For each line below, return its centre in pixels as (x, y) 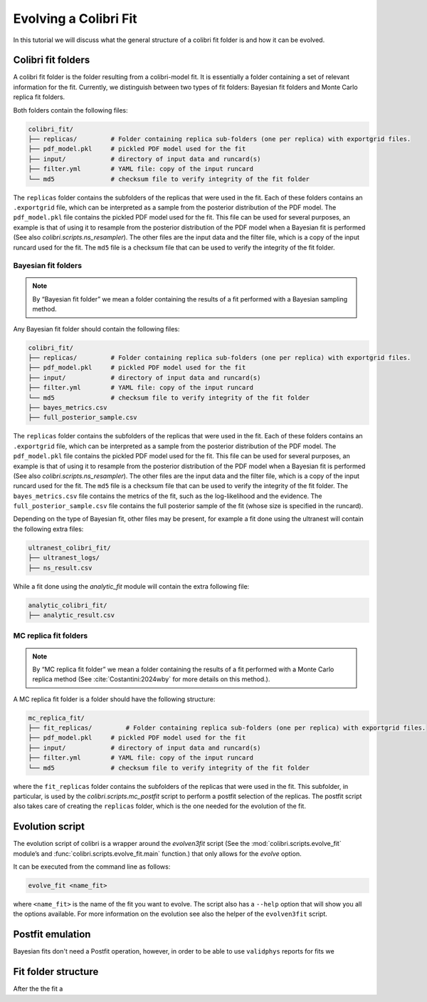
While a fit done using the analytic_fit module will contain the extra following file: (131, 586)
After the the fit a (38, 989)
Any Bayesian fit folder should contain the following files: (96, 329)
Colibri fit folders (52, 60)
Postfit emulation (52, 935)
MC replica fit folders (51, 636)
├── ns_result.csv (60, 568)
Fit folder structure (56, 972)
